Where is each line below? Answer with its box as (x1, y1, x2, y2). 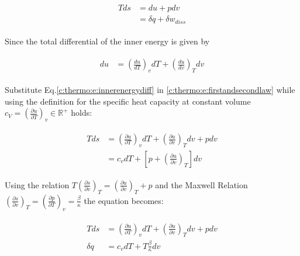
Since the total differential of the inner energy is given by (5, 34, 210, 47)
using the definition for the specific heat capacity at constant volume (5, 95, 251, 107)
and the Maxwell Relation (155, 178, 248, 191)
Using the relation (5, 178, 70, 191)
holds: (71, 106, 92, 119)
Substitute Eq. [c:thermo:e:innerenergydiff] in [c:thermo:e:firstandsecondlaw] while (5, 84, 295, 95)
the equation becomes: (84, 194, 164, 206)
